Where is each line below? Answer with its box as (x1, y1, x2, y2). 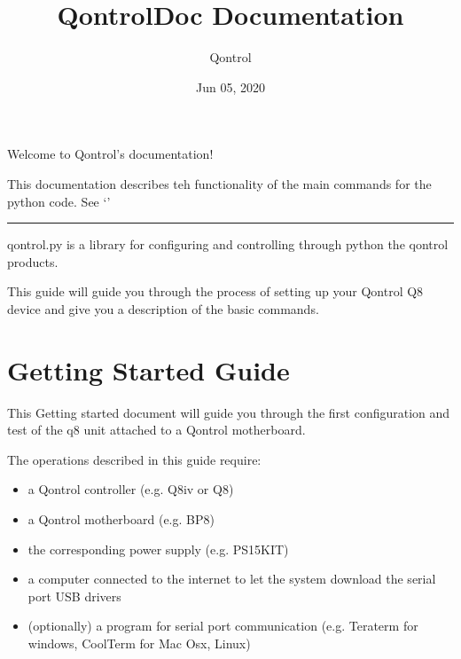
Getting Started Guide (7, 351, 290, 388)
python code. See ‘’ (7, 192, 111, 210)
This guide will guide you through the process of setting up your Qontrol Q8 (7, 282, 424, 301)
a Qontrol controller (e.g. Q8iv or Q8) (27, 480, 234, 498)
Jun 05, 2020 (196, 77, 265, 96)
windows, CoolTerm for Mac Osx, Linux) (27, 633, 251, 652)
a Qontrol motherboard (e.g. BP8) (27, 509, 215, 528)
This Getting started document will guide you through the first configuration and (7, 403, 450, 421)
